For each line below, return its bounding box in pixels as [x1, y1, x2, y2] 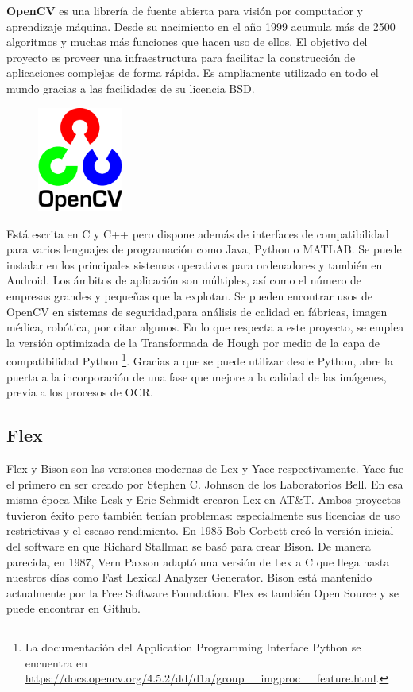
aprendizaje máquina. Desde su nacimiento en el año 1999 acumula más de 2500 [6, 17, 396, 34]
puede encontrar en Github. [6, 600, 141, 617]
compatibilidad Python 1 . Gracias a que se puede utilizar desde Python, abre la [6, 350, 393, 369]
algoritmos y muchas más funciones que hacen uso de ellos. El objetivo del [6, 33, 368, 50]
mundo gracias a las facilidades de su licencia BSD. [6, 79, 255, 96]
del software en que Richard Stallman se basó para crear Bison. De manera [6, 538, 371, 555]
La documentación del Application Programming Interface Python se [25, 639, 361, 655]
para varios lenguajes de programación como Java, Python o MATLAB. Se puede [6, 241, 402, 257]
